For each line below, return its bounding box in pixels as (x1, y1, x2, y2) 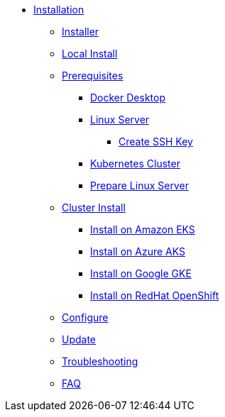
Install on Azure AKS (90, 245, 185, 257)
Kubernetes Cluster (90, 157, 180, 169)
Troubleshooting (62, 355, 138, 367)
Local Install (62, 48, 118, 60)
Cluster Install (62, 201, 126, 213)
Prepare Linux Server (90, 179, 189, 191)
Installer (62, 26, 99, 38)
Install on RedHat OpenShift (90, 289, 219, 301)
